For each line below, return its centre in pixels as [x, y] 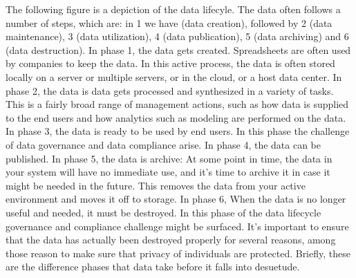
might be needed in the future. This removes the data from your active [156, 185]
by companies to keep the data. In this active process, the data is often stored [170, 63]
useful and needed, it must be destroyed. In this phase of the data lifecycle [163, 212]
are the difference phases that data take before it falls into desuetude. [153, 267]
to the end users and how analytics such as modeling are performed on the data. [176, 117]
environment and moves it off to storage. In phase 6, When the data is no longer [176, 199]
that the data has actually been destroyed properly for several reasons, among [171, 240]
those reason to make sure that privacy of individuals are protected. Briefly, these [178, 253]
